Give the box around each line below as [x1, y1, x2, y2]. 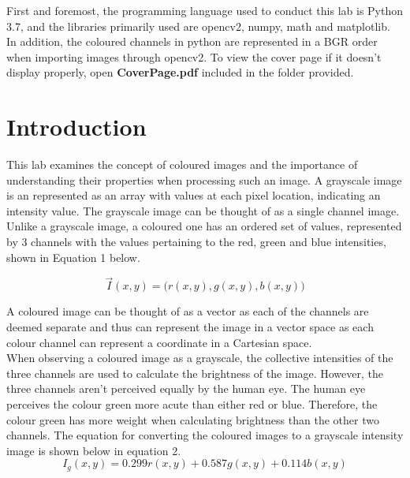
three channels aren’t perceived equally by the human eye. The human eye [6, 380, 366, 397]
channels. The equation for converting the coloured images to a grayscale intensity [6, 427, 404, 443]
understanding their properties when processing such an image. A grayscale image [6, 171, 402, 188]
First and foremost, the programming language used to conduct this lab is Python [6, 2, 404, 18]
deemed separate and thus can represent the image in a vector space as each [6, 319, 374, 335]
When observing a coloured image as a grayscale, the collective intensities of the [6, 349, 393, 366]
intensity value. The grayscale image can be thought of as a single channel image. [6, 202, 400, 218]
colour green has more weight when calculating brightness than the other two [6, 411, 379, 428]
